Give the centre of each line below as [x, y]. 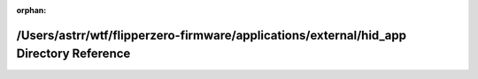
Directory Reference [73, 54]
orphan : [31, 10]
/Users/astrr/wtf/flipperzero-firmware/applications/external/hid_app [212, 35]
